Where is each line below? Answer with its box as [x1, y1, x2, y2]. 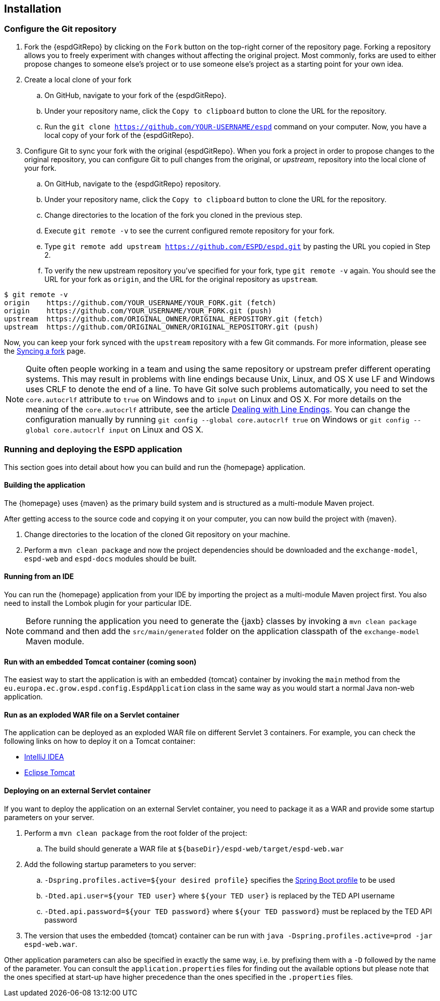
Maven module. [26, 636, 84, 646]
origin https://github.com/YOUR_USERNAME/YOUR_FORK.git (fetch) [4, 298, 277, 307]
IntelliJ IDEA [24, 752, 64, 761]
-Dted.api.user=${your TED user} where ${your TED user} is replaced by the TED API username [44, 891, 395, 900]
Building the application [4, 481, 85, 490]
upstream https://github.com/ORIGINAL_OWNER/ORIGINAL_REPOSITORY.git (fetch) [4, 314, 323, 323]
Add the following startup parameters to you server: [24, 860, 196, 869]
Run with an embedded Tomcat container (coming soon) [4, 657, 197, 666]
